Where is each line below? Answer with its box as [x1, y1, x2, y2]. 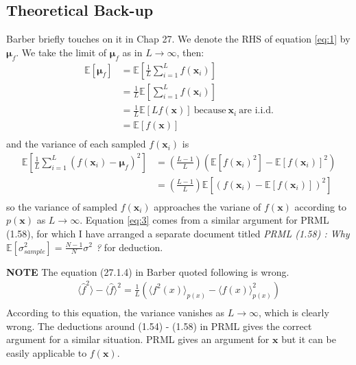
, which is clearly [259, 305, 329, 319]
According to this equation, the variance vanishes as [6, 305, 225, 319]
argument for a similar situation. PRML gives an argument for [6, 332, 270, 346]
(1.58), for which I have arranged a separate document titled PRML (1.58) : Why [6, 226, 350, 240]
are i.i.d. [239, 106, 274, 116]
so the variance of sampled [6, 199, 117, 213]
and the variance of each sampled [6, 137, 146, 151]
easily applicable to [6, 345, 87, 360]
